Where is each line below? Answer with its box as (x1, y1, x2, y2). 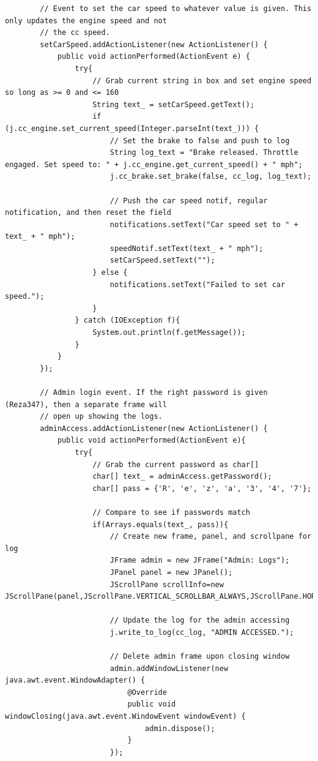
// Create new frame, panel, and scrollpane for (109, 532, 312, 541)
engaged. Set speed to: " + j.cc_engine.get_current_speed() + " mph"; (5, 160, 303, 169)
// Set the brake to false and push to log (109, 136, 290, 145)
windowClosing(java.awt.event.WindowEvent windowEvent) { (5, 712, 246, 721)
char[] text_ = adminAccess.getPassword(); (92, 472, 272, 481)
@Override (127, 688, 167, 697)
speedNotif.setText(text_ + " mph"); (109, 244, 264, 253)
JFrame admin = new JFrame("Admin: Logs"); (109, 556, 290, 565)
